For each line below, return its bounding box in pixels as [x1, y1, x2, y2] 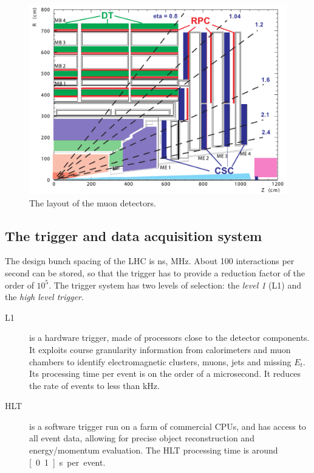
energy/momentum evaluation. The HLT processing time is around [29, 444, 278, 457]
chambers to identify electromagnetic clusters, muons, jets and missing [29, 355, 292, 368]
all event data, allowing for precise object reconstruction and [29, 432, 254, 444]
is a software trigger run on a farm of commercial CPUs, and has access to [29, 419, 306, 432]
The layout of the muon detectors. [29, 196, 156, 209]
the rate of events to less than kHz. [29, 379, 160, 391]
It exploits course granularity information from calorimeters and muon [29, 343, 291, 356]
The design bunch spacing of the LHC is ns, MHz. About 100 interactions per [5, 254, 295, 267]
